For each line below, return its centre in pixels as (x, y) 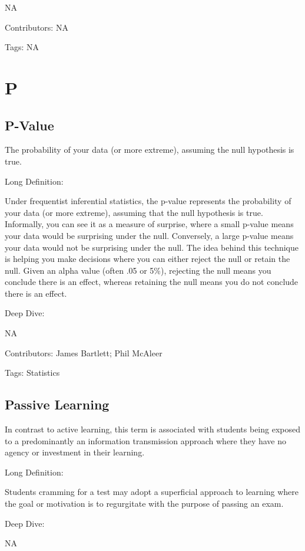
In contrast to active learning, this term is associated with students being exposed (152, 429)
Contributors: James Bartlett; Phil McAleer (84, 352)
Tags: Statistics (32, 373)
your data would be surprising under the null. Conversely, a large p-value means (149, 235)
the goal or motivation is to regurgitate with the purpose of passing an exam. (144, 504)
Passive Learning (57, 404)
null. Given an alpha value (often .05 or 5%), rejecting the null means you (138, 270)
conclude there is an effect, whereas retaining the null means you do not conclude (152, 282)
